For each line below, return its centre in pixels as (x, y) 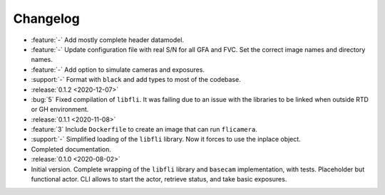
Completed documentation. (71, 149)
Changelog (46, 19)
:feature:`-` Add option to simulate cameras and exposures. (118, 69)
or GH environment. (60, 110)
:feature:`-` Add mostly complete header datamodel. (108, 40)
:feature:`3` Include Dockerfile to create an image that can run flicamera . (144, 130)
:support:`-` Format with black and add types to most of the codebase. (136, 80)
